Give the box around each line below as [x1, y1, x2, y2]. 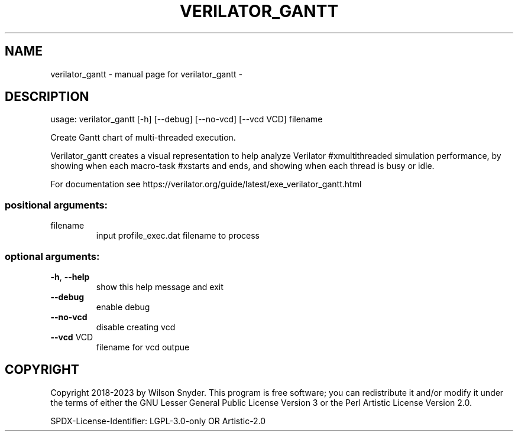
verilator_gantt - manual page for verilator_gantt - [50, 69, 242, 79]
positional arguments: [5, 199, 108, 211]
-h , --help [50, 271, 90, 282]
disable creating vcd [96, 321, 176, 332]
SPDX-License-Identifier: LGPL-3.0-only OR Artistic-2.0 [50, 415, 266, 426]
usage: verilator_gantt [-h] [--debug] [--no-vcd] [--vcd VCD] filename [50, 114, 323, 125]
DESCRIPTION [5, 89, 89, 105]
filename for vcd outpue [96, 341, 190, 352]
